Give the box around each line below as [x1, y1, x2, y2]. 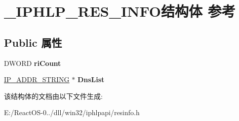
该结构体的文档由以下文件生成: [4, 91, 103, 101]
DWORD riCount [4, 58, 61, 68]
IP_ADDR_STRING [4, 74, 70, 85]
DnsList [77, 74, 105, 85]
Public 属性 [4, 34, 62, 50]
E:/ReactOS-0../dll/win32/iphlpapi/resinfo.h [4, 107, 140, 118]
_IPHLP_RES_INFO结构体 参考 [4, 1, 236, 21]
